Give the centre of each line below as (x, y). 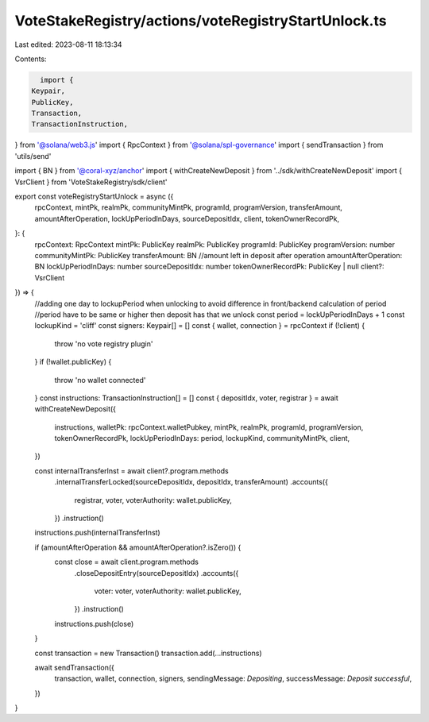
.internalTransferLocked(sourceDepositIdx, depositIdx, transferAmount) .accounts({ (191, 482)
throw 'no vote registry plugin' (104, 344)
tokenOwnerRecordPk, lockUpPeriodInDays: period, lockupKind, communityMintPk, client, (202, 438)
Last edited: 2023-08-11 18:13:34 (68, 44)
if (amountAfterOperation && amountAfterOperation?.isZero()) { (138, 547)
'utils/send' (33, 156)
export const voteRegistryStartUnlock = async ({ (94, 197)
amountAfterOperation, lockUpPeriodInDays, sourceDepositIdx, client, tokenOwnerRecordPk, (187, 218)
